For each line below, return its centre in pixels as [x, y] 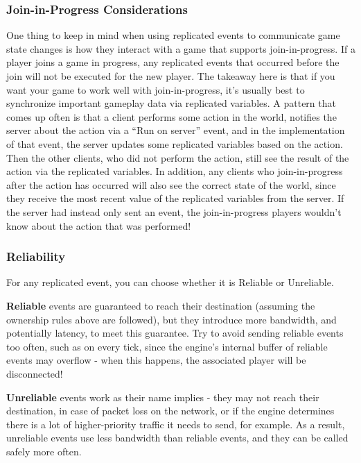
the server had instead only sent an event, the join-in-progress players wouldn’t [174, 211]
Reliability [36, 256]
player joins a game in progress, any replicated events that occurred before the [173, 62]
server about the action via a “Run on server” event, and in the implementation [176, 130]
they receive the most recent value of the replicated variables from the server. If [175, 198]
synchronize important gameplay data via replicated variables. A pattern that [171, 103]
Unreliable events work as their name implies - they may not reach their [163, 397]
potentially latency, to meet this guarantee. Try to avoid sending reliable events [175, 333]
